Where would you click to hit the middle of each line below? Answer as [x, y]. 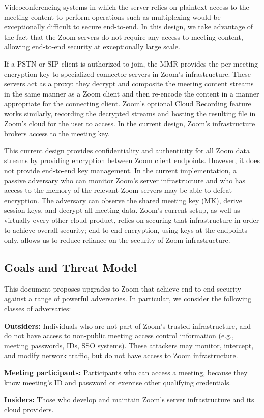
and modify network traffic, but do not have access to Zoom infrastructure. [121, 355]
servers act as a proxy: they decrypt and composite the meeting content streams [129, 84]
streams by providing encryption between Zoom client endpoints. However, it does [132, 160]
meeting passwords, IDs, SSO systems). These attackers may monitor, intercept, [129, 345]
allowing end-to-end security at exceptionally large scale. [92, 46]
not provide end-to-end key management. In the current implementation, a [121, 170]
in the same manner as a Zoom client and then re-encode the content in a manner [132, 93]
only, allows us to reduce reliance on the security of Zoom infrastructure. [117, 240]
